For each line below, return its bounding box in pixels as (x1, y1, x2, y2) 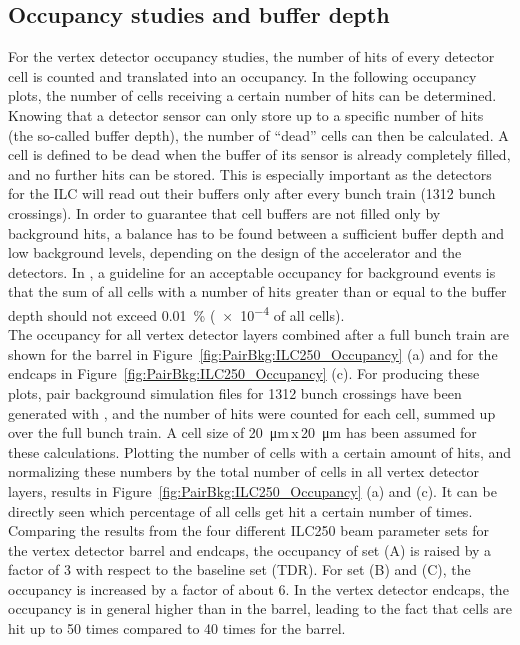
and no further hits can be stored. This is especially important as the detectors (8, 163, 492, 184)
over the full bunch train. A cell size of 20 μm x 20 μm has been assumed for (8, 422, 477, 443)
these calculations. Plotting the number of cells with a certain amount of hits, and (8, 441, 512, 462)
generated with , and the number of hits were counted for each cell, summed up (8, 402, 496, 423)
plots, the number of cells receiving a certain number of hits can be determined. (8, 85, 497, 106)
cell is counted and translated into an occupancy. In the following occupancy (8, 65, 477, 86)
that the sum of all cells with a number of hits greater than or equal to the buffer (8, 281, 507, 302)
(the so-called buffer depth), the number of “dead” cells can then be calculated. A (8, 124, 509, 145)
